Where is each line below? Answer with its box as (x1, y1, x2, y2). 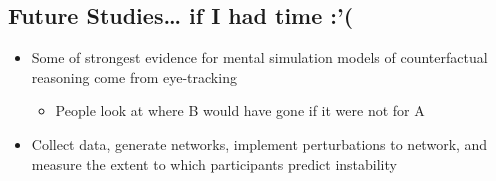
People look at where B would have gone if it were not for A (55, 100, 425, 121)
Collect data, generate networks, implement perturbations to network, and (31, 133, 488, 154)
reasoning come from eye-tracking (31, 66, 237, 87)
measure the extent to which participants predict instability (31, 153, 397, 174)
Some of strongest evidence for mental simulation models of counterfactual (31, 47, 488, 68)
